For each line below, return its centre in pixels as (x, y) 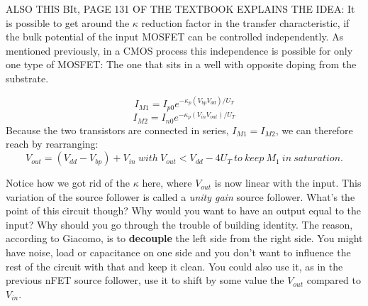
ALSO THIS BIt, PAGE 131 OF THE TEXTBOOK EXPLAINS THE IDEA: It (180, 9)
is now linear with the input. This (288, 183)
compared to (334, 280)
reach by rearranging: (52, 144)
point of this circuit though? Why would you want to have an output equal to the (184, 211)
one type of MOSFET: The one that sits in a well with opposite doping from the (181, 64)
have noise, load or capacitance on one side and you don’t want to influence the (178, 252)
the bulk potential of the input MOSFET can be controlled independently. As (175, 37)
